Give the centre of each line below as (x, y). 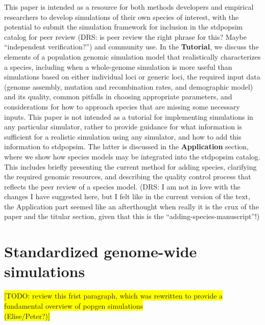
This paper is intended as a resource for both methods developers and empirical (129, 7)
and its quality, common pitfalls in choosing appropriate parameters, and (118, 97)
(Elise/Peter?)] (27, 316)
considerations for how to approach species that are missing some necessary (122, 106)
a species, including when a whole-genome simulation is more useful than (118, 66)
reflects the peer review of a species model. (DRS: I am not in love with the (122, 186)
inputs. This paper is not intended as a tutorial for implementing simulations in (129, 116)
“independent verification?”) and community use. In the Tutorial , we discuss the (131, 47)
